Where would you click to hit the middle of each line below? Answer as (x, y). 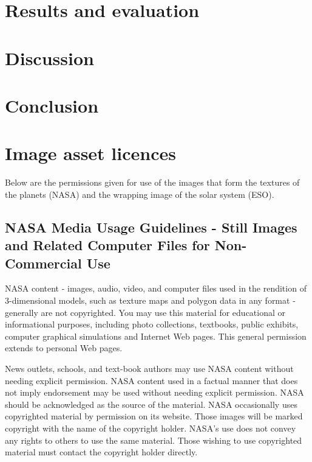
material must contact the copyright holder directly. (101, 452)
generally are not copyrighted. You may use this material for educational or (145, 312)
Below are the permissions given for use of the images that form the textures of (152, 182)
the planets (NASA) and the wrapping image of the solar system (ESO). (140, 194)
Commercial (43, 263)
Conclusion (52, 105)
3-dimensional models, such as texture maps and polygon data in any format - (150, 300)
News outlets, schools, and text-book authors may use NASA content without (149, 368)
